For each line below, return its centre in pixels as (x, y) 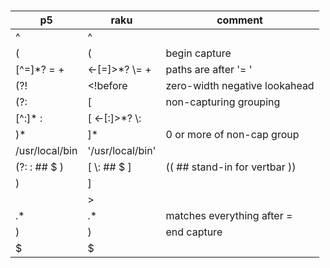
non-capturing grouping (223, 102)
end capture (194, 232)
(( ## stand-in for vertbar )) (231, 167)
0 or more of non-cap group (232, 135)
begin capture (198, 53)
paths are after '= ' (209, 70)
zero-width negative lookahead (240, 86)
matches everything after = (229, 216)
